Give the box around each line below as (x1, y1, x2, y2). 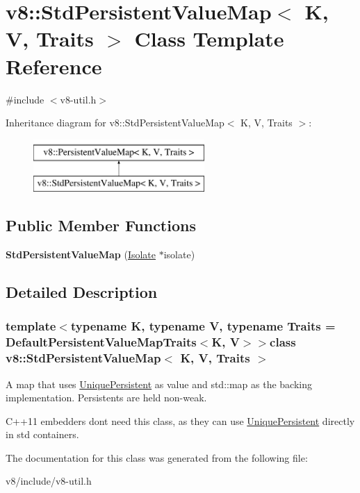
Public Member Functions (6, 215, 196, 236)
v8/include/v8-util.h (6, 474, 92, 488)
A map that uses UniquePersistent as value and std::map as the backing (6, 376, 312, 391)
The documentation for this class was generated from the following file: (6, 450, 308, 465)
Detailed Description (6, 281, 158, 303)
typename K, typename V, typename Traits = (70, 317, 336, 335)
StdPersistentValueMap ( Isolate (6, 247, 156, 262)
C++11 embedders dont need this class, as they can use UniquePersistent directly (6, 413, 355, 428)
